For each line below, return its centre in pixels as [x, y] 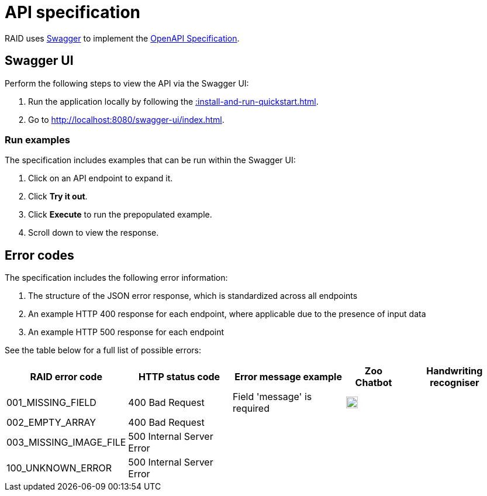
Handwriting [455, 371]
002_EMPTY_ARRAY [51, 423]
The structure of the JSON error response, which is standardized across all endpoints [193, 296]
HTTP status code [179, 377]
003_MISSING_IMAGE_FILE [66, 442]
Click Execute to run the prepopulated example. [120, 215]
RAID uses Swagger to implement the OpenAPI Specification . [122, 38]
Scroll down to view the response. [94, 233]
